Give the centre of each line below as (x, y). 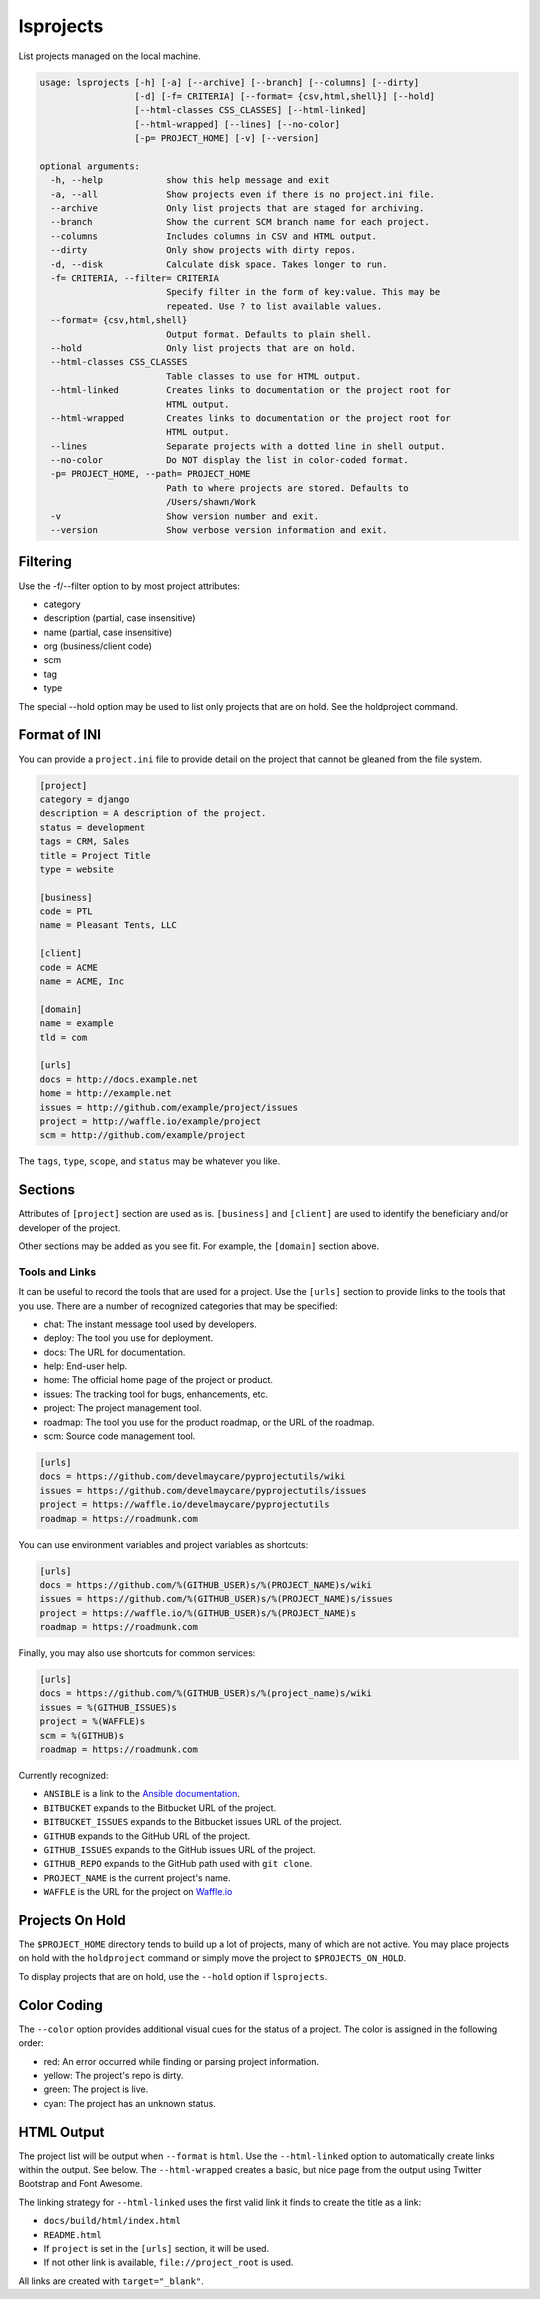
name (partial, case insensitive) (108, 632)
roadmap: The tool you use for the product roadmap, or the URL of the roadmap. (209, 1422)
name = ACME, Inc (82, 981)
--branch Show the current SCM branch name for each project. (240, 222)
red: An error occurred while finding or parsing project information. (181, 2061)
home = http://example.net (105, 1093)
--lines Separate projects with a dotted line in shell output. (248, 446)
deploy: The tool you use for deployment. (128, 1338)
